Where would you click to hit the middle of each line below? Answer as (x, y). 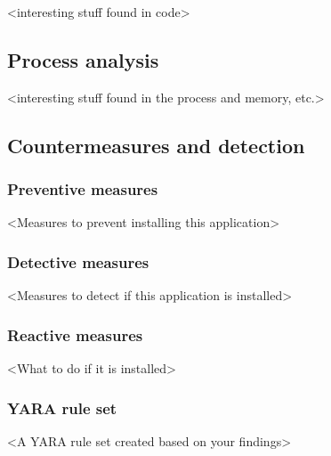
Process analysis (83, 59)
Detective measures (78, 261)
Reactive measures (75, 334)
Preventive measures (83, 189)
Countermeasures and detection (156, 145)
